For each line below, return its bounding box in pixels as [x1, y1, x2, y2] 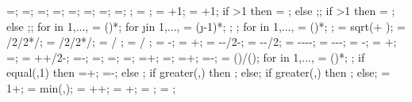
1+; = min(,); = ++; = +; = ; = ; [6, 79, 176, 96]
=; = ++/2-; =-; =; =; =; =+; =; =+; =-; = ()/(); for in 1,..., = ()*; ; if [6, 48, 365, 65]
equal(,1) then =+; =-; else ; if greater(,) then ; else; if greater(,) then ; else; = [6, 64, 391, 81]
